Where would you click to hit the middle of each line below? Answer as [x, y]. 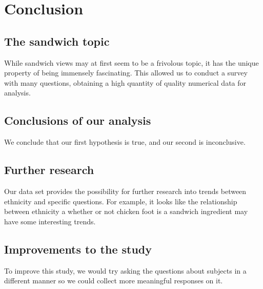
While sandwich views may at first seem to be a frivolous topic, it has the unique [131, 62]
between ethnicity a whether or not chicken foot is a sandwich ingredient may [126, 211]
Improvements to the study [78, 249]
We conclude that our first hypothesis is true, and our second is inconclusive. [125, 142]
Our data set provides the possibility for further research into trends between [125, 191]
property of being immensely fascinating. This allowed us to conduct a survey [126, 73]
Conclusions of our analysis [78, 120]
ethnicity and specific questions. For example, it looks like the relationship [121, 201]
